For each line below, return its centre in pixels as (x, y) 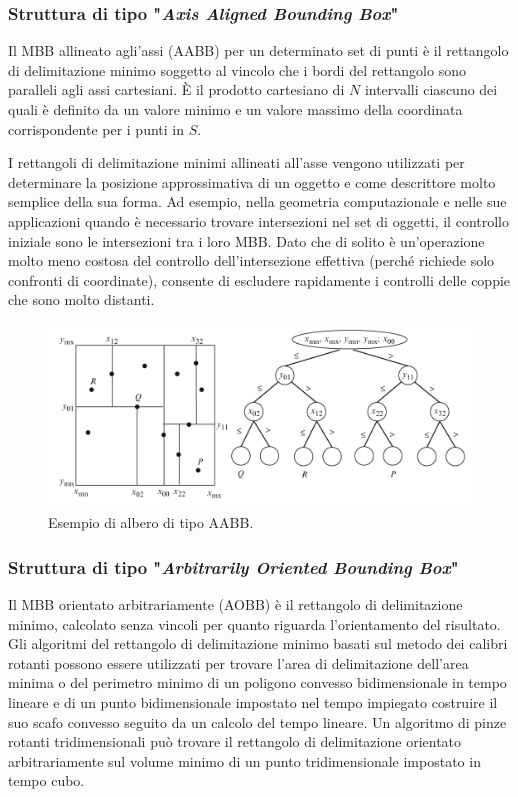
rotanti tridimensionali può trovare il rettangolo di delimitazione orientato (235, 741)
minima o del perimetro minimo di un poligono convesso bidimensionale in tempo (257, 682)
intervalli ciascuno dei (431, 89)
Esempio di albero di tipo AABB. (151, 522)
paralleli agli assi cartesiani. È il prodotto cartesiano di (176, 89)
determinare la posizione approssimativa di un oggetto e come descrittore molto (252, 181)
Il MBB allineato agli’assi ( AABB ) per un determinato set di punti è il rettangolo (258, 50)
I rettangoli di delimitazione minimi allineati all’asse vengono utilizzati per (236, 162)
